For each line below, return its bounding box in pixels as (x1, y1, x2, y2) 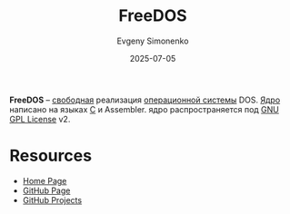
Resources (9, 146, 93, 166)
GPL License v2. (9, 113, 71, 124)
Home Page (22, 175, 67, 186)
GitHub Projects (22, 194, 83, 205)
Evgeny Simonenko (116, 35, 189, 46)
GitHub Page (22, 185, 71, 196)
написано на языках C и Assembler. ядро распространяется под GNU (9, 103, 280, 114)
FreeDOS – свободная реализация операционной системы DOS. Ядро (9, 94, 281, 105)
